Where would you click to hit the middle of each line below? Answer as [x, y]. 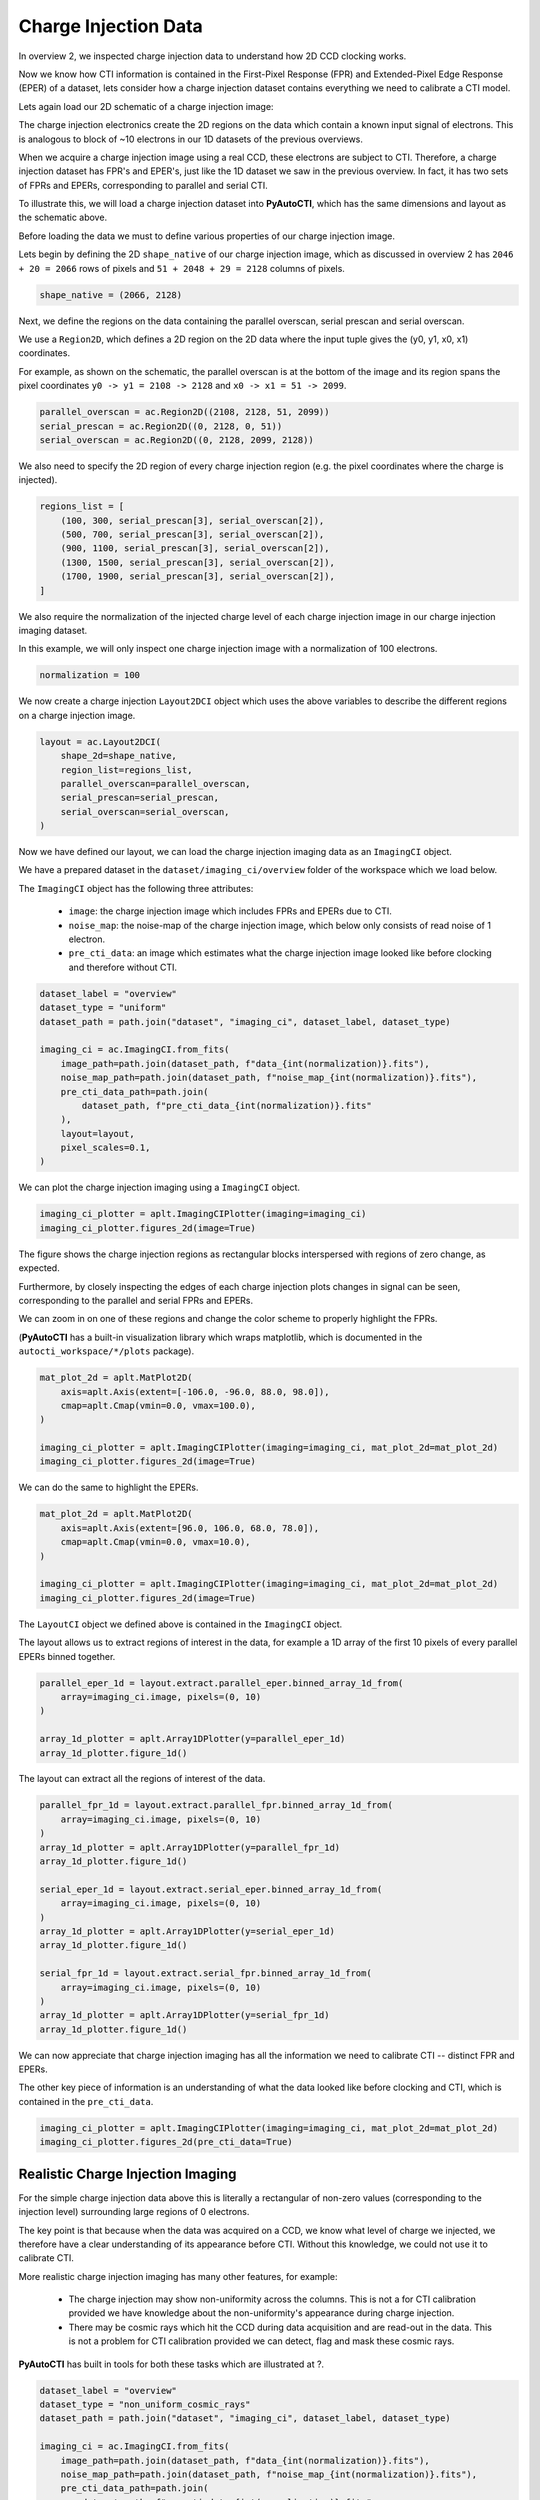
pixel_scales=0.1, [105, 1148]
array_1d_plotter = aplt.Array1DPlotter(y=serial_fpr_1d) [184, 2015]
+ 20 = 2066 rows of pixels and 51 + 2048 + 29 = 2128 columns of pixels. [181, 268]
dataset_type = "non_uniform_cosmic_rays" [145, 2404]
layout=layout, [97, 1133]
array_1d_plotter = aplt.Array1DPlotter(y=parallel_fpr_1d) [190, 1847]
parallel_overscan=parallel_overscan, [155, 783]
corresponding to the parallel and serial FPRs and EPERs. [136, 1300]
